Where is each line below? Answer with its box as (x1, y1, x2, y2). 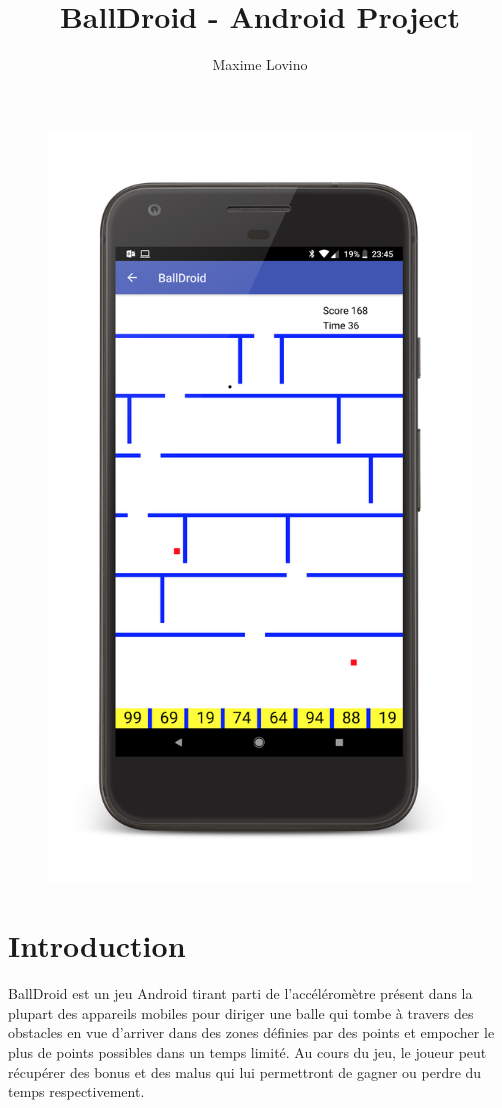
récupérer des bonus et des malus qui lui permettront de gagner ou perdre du (8, 1061, 482, 1082)
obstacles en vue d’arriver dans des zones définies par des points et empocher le (8, 1022, 495, 1043)
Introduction (8, 925, 186, 966)
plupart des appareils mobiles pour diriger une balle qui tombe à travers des (8, 1002, 474, 1023)
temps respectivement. (8, 1081, 145, 1102)
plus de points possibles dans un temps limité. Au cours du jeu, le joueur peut (8, 1041, 487, 1062)
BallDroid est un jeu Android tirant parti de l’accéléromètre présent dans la (8, 983, 473, 1004)
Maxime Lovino (212, 54, 308, 75)
